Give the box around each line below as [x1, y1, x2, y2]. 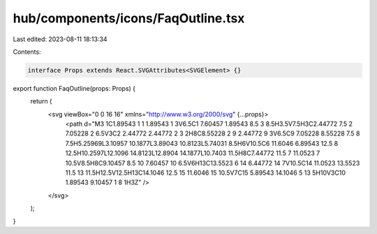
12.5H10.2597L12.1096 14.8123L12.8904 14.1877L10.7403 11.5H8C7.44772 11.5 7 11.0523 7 [65, 149, 320, 157]
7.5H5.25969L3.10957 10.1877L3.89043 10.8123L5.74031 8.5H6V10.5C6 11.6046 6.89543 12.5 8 [65, 139, 339, 147]
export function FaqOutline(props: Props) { [13, 84, 136, 92]
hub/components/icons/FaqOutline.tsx [13, 10, 245, 26]
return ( [30, 97, 52, 105]
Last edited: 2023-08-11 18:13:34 [13, 35, 108, 43]
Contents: [13, 47, 41, 56]
